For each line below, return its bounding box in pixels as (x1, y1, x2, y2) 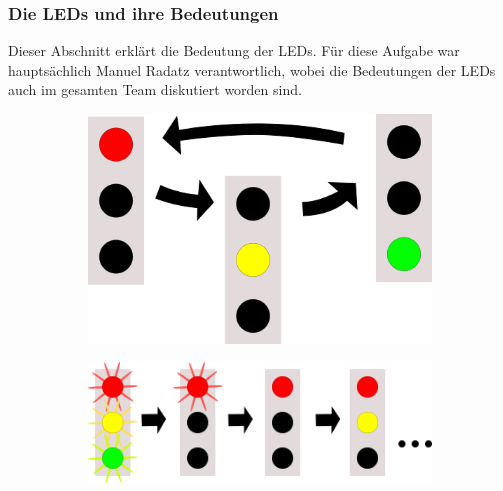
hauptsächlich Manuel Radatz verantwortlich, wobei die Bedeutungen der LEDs (8, 59, 496, 80)
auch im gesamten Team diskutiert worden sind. (8, 79, 302, 100)
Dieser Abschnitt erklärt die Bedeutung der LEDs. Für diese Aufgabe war (8, 40, 460, 61)
